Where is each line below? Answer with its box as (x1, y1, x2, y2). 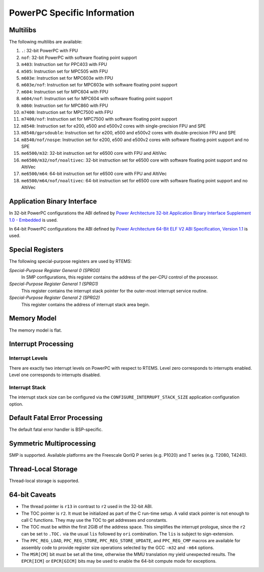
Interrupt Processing (9, 340, 74, 348)
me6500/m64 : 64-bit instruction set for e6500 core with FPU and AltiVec (21, 171, 167, 177)
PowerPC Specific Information (9, 7, 134, 18)
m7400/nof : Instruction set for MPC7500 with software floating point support (21, 116, 177, 122)
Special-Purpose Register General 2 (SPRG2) (9, 295, 100, 300)
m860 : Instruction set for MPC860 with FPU (21, 103, 109, 108)
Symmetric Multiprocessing (9, 440, 96, 448)
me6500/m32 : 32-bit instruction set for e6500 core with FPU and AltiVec (21, 150, 167, 156)
